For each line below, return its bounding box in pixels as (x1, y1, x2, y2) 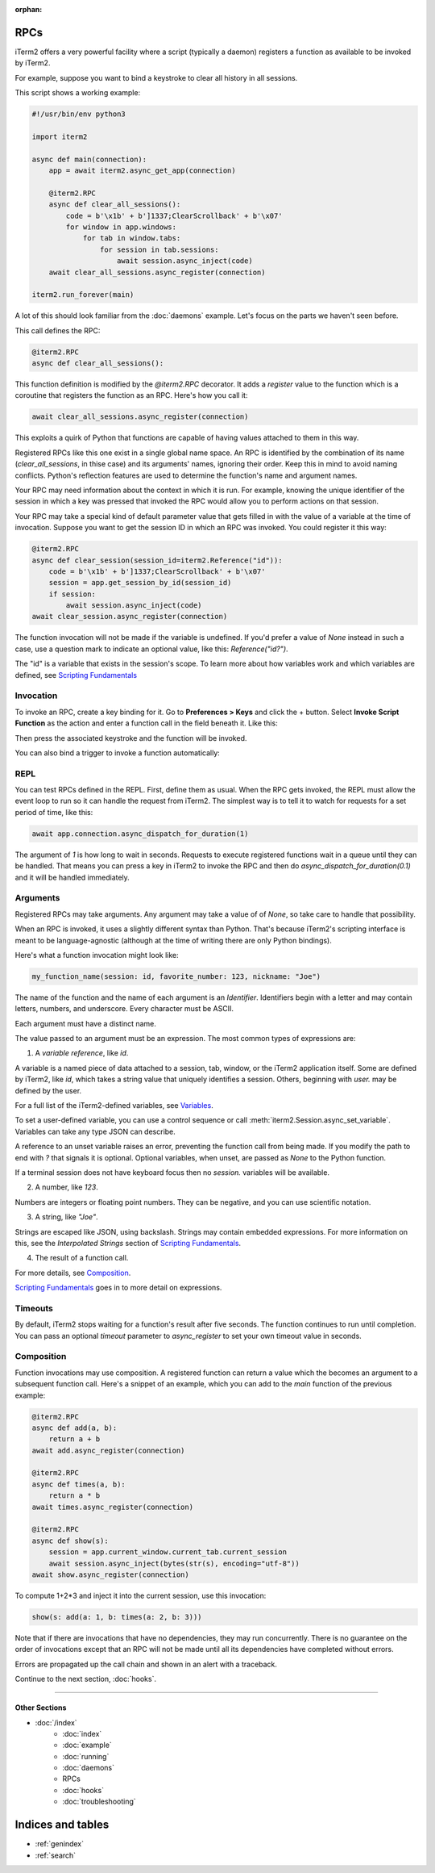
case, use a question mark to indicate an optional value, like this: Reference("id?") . (14, 644, 289, 654)
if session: (48, 589, 97, 599)
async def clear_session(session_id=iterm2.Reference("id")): (31, 555, 283, 565)
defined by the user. (14, 1085, 82, 1095)
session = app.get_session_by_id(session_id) (48, 578, 232, 587)
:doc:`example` (62, 1740, 112, 1750)
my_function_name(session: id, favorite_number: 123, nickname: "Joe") (31, 972, 321, 980)
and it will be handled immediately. (14, 872, 130, 882)
